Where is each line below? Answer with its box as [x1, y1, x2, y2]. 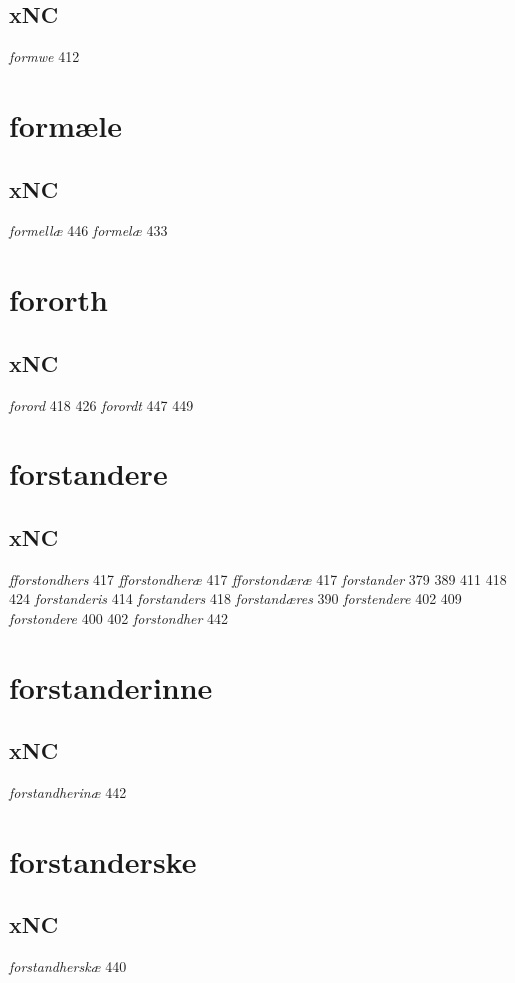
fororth [9, 279, 108, 320]
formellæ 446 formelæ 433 [9, 220, 168, 241]
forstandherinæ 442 [9, 782, 127, 803]
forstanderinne [9, 666, 213, 707]
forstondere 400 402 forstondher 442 [9, 607, 229, 628]
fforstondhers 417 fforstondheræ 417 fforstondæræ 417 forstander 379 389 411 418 [9, 568, 507, 589]
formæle [9, 104, 122, 145]
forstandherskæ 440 [9, 956, 127, 977]
